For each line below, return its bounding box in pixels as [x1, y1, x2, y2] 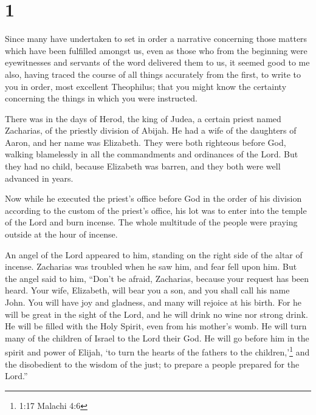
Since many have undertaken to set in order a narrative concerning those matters [5, 32, 307, 45]
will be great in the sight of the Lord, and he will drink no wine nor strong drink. [5, 307, 308, 320]
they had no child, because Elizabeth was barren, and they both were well [5, 160, 281, 173]
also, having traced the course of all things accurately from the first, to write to [5, 67, 301, 80]
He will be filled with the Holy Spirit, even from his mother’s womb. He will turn [5, 320, 307, 332]
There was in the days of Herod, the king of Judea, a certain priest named [5, 112, 281, 125]
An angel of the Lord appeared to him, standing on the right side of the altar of [5, 248, 303, 261]
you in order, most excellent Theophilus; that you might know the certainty [5, 80, 287, 92]
